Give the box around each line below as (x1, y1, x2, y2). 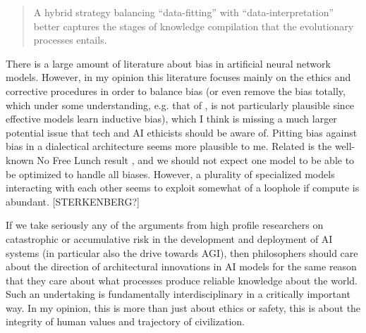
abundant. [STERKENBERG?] (6, 194, 140, 208)
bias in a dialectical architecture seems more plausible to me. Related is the (6, 139, 332, 153)
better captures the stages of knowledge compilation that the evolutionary (33, 18, 354, 33)
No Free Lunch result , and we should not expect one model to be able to (37, 152, 355, 167)
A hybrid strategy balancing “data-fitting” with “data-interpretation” (33, 5, 334, 19)
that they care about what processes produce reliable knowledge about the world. (6, 272, 358, 287)
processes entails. (33, 32, 107, 47)
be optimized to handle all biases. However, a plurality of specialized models (6, 166, 335, 181)
